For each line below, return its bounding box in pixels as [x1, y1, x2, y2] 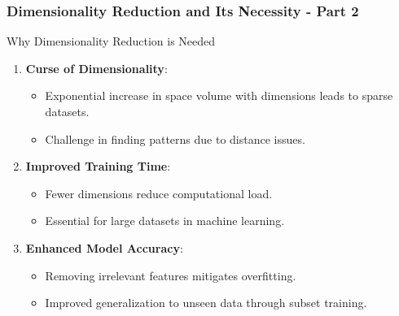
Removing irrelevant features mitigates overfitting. [45, 266, 296, 284]
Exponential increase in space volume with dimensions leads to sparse [45, 87, 393, 104]
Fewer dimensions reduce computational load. [45, 184, 273, 201]
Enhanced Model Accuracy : [25, 239, 183, 256]
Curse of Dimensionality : [25, 59, 168, 76]
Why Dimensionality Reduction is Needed [7, 32, 216, 50]
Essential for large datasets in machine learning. [45, 212, 285, 229]
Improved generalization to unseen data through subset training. [45, 294, 367, 311]
